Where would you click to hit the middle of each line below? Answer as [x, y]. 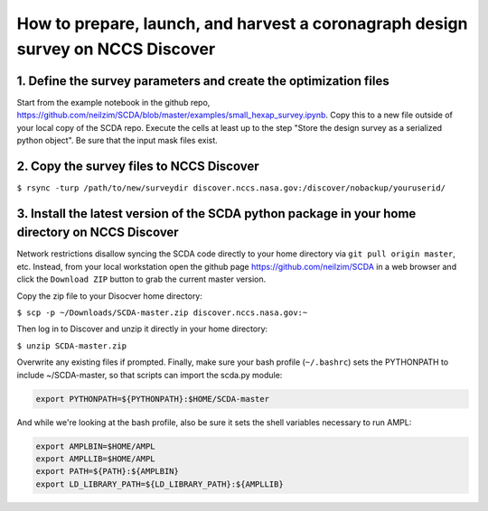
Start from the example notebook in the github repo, [113, 102]
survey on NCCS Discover [116, 49]
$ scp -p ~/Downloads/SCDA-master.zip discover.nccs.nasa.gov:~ [162, 313]
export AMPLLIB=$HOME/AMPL [95, 459]
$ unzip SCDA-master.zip [71, 346]
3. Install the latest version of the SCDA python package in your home [216, 214]
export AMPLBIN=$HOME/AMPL [95, 446]
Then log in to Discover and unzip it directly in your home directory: [142, 329]
